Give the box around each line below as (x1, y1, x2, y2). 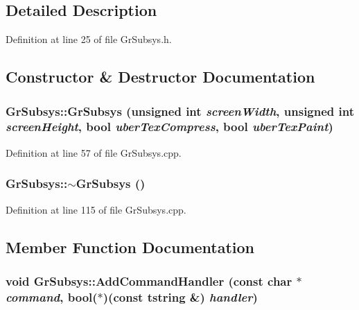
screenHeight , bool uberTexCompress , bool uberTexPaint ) (6, 118, 333, 135)
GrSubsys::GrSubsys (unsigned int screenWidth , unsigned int (6, 102, 355, 119)
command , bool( (6, 288, 98, 305)
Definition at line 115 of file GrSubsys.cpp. (6, 202, 186, 216)
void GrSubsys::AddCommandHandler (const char (6, 272, 292, 289)
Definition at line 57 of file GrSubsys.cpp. (6, 145, 182, 160)
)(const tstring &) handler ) (103, 288, 258, 305)
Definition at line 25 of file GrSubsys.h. (6, 32, 172, 46)
